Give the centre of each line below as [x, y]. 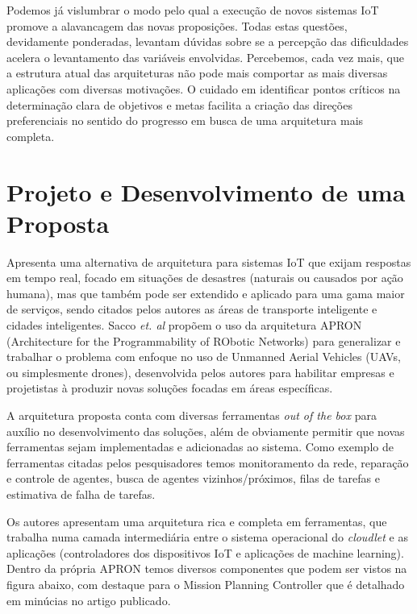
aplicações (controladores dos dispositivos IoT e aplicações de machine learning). [205, 552]
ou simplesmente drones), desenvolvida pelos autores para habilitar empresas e [200, 372]
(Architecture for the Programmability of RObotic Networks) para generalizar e [204, 340]
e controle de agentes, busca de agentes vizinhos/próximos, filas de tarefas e [193, 478]
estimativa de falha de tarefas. [81, 494]
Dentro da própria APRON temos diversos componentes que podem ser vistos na [207, 568]
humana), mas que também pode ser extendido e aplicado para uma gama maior [206, 293]
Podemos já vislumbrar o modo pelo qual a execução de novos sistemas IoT [193, 10]
